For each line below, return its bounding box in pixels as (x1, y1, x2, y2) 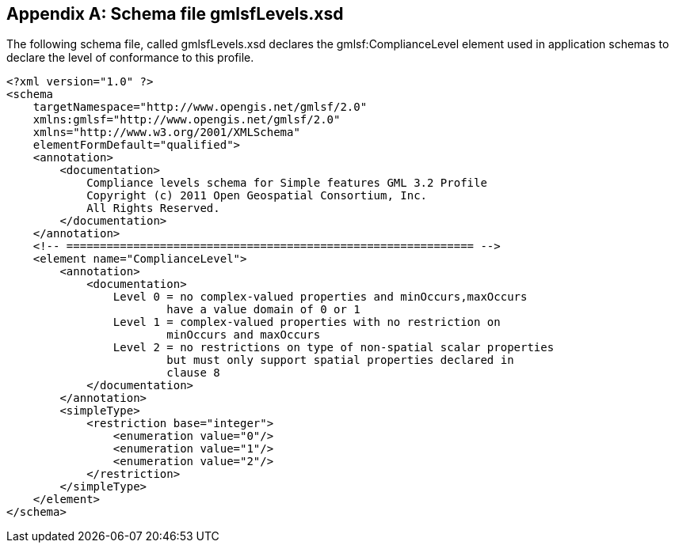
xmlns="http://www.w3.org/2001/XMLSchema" (32, 126, 300, 139)
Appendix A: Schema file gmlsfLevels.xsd (6, 4, 344, 24)
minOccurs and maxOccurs (166, 328, 321, 342)
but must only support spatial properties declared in (166, 354, 514, 367)
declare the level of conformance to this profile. (6, 51, 254, 65)
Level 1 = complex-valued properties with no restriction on (113, 316, 501, 329)
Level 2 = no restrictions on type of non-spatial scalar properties (113, 341, 555, 354)
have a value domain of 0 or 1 (166, 303, 360, 316)
